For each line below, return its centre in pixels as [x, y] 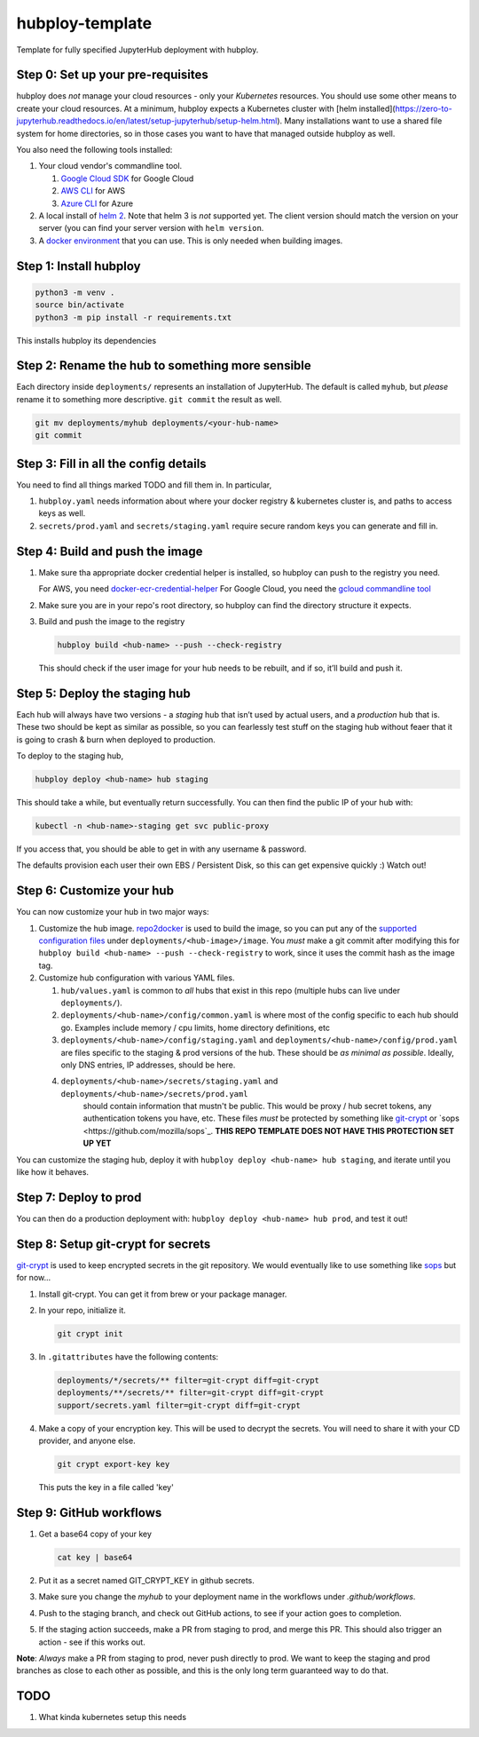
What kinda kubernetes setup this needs [112, 1717]
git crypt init [90, 1333]
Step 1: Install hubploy [79, 266]
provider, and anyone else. [87, 1441]
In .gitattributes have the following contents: [129, 1356]
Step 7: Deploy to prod [79, 1198]
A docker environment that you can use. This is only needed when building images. [191, 241]
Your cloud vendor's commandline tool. [110, 166]
